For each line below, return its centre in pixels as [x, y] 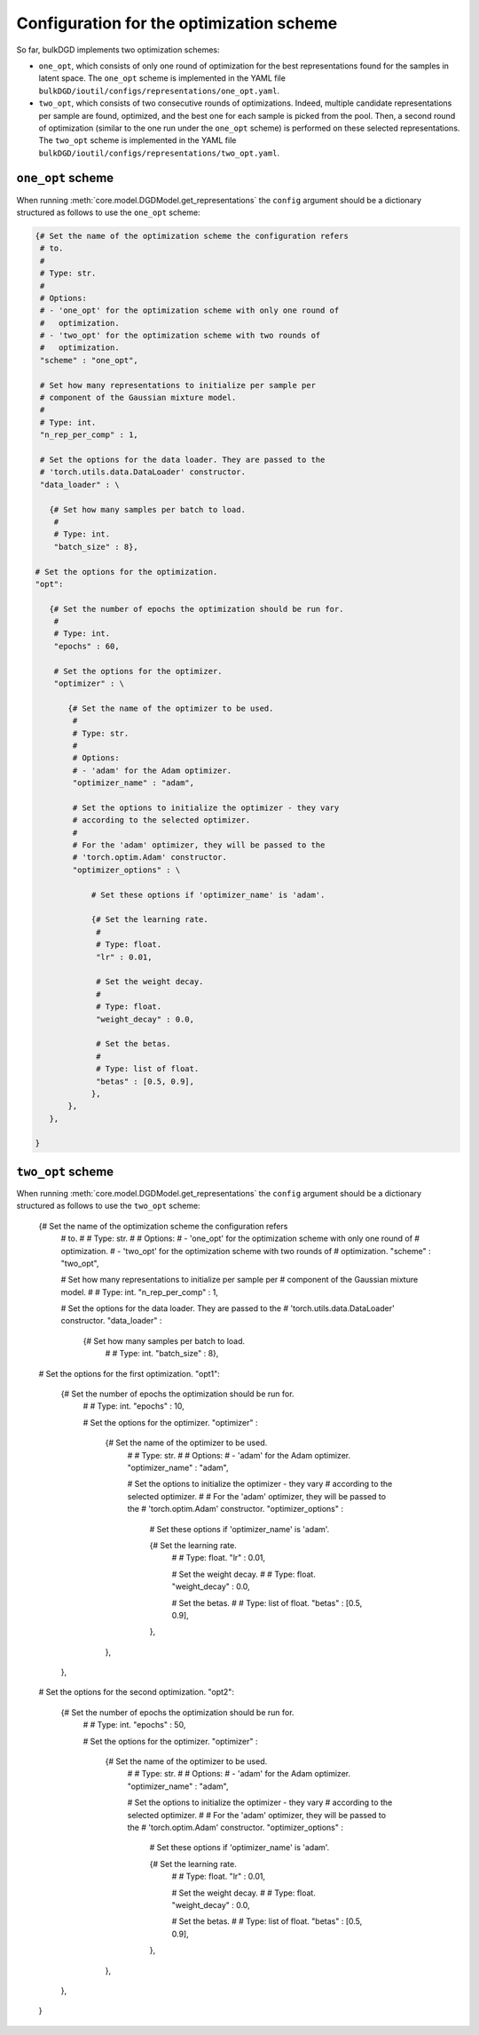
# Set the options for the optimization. [126, 572]
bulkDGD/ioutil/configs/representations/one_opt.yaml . [159, 91]
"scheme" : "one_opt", [90, 360]
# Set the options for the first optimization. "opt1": [130, 1373]
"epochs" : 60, [86, 646]
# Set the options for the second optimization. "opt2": [137, 1692]
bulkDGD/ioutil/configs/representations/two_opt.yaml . [159, 153]
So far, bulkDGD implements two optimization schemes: [118, 50]
